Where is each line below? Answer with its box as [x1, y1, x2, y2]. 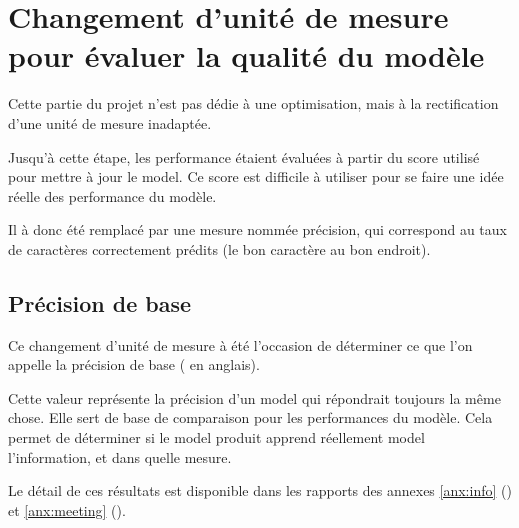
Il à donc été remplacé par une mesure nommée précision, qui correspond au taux [8, 219, 507, 240]
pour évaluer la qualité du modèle [8, 35, 485, 76]
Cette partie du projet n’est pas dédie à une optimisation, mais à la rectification [8, 93, 499, 114]
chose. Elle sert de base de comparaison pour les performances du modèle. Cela [8, 407, 493, 428]
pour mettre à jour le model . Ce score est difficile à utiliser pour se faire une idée [8, 166, 504, 187]
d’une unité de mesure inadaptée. [8, 112, 212, 133]
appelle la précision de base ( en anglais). [8, 354, 260, 375]
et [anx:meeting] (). [8, 499, 126, 520]
